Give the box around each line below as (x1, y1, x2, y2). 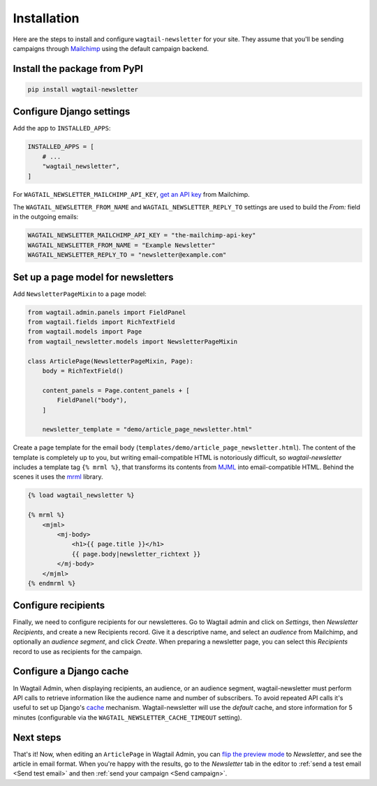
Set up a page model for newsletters (13, 271, 174, 283)
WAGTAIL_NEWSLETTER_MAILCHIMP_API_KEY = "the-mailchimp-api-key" (27, 231, 256, 239)
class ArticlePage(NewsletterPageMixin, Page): (27, 357, 193, 365)
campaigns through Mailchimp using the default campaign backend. (13, 44, 209, 52)
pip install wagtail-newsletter (27, 85, 139, 94)
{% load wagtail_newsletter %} (27, 491, 135, 499)
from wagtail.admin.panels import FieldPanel (27, 308, 186, 316)
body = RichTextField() (42, 366, 124, 375)
